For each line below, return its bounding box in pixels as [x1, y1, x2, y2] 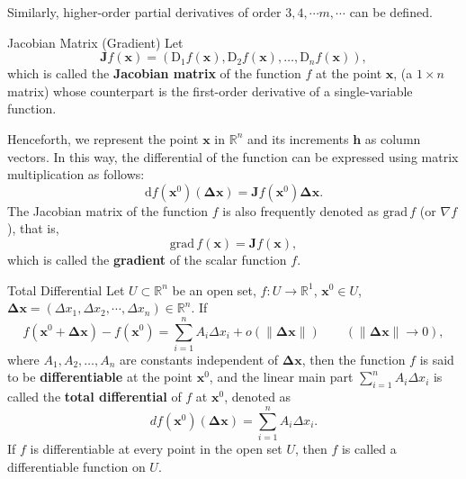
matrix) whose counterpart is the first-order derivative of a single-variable [7, 81, 413, 100]
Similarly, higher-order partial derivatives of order [7, 3, 282, 21]
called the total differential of [7, 387, 182, 406]
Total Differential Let [7, 280, 125, 299]
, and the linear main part [209, 367, 354, 386]
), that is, [7, 219, 59, 238]
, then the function [301, 349, 406, 368]
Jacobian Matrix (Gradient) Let [7, 32, 184, 51]
